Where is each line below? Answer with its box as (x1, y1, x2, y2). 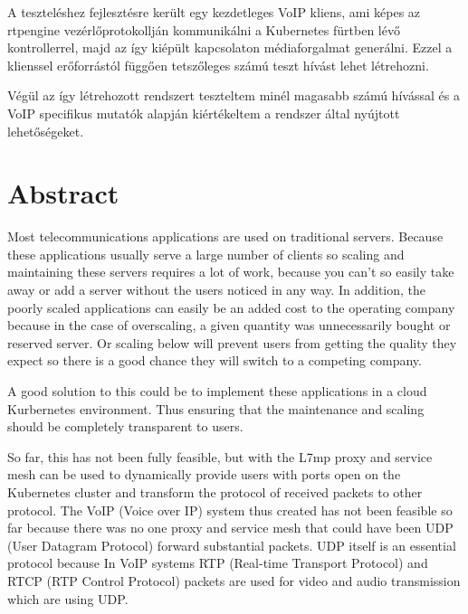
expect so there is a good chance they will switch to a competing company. (7, 351, 422, 370)
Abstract (7, 175, 119, 212)
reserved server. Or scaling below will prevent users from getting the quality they (7, 333, 457, 352)
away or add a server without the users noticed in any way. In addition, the (7, 280, 425, 299)
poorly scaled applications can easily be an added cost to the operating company (7, 298, 455, 316)
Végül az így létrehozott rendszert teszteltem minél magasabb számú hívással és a (7, 86, 460, 105)
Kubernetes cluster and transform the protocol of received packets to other (7, 483, 423, 501)
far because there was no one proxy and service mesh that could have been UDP (7, 518, 454, 537)
